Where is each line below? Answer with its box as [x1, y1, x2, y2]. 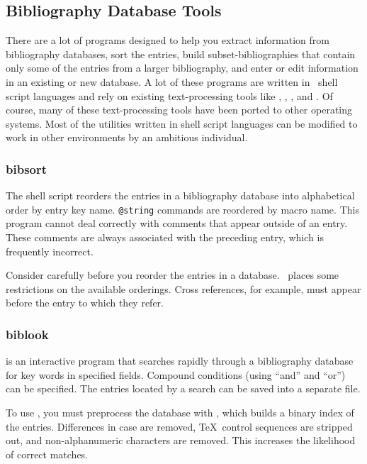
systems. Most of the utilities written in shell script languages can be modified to [6, 116, 358, 131]
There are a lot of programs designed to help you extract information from [6, 33, 329, 48]
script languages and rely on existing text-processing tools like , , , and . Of [6, 88, 333, 103]
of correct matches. [6, 446, 89, 461]
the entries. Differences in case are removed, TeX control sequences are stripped [6, 419, 353, 433]
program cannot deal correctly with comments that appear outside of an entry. [6, 216, 348, 231]
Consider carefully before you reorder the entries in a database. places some [6, 267, 339, 282]
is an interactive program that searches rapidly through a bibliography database [6, 353, 354, 368]
